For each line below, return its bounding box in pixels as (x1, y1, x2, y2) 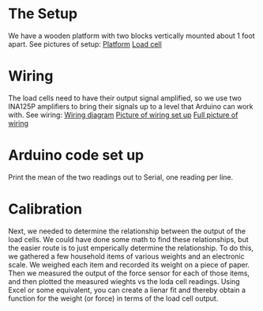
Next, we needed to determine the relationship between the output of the (8, 226, 246, 236)
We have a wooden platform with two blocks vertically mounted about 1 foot (8, 31, 255, 40)
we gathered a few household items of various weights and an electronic (8, 251, 245, 261)
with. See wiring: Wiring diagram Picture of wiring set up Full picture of (8, 110, 239, 119)
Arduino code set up (8, 146, 145, 165)
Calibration (8, 200, 83, 218)
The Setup (8, 5, 77, 23)
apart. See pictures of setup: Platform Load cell (8, 39, 162, 48)
